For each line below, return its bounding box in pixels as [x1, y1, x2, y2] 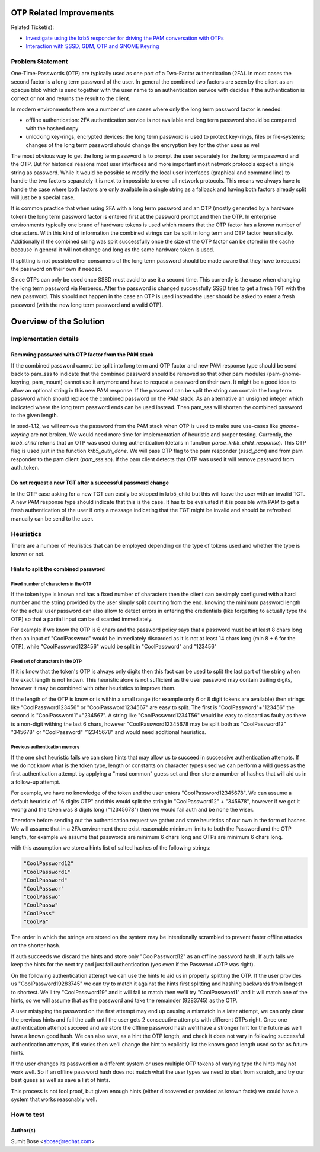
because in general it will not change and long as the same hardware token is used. [11, 246, 215, 253]
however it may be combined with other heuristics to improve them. [11, 685, 176, 692]
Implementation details [11, 335, 79, 343]
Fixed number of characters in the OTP [11, 581, 92, 587]
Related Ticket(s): [11, 24, 55, 31]
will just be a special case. [11, 193, 75, 201]
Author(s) [11, 1127, 36, 1134]
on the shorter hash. [11, 942, 60, 949]
